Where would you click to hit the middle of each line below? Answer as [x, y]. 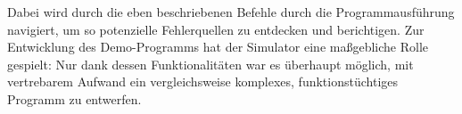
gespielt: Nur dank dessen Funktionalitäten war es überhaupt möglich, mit [210, 64]
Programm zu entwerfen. [74, 98]
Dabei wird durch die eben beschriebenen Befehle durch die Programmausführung [231, 12]
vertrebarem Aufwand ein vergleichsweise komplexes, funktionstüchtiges [203, 81]
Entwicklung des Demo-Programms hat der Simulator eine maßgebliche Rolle [218, 47]
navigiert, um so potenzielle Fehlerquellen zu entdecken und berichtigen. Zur [216, 29]
